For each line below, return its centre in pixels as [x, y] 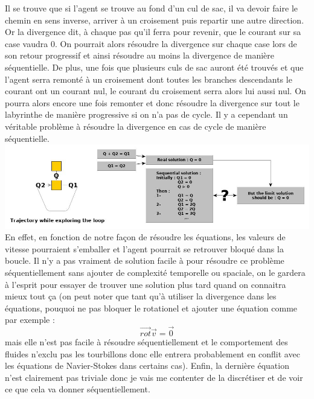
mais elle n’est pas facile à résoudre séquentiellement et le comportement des [146, 342]
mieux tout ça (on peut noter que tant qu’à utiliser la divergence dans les [141, 296]
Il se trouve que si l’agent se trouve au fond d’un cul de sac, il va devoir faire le [151, 8]
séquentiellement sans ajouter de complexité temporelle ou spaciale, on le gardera [155, 272]
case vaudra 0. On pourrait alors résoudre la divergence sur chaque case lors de [151, 43]
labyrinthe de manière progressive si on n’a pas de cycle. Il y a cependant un [146, 114]
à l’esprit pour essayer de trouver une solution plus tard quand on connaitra [146, 284]
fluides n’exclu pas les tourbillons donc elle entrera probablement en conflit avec [152, 353]
